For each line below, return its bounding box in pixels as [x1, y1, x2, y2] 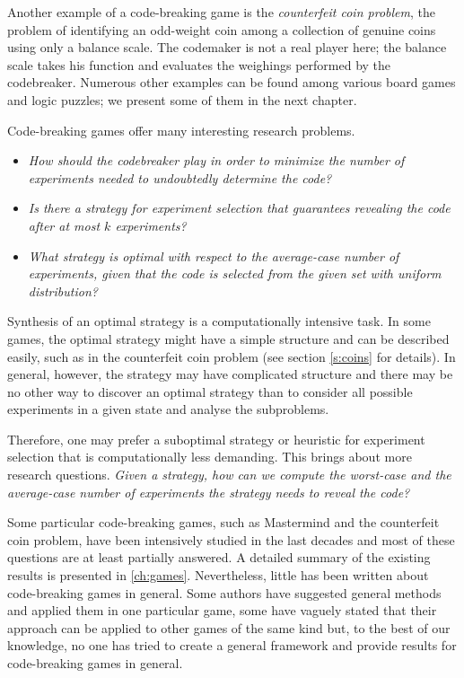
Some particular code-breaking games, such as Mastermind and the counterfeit [7, 513, 440, 532]
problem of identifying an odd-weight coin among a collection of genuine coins [7, 20, 436, 39]
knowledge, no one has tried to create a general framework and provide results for [7, 636, 457, 655]
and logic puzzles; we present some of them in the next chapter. [7, 90, 357, 109]
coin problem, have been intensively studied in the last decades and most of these [7, 530, 455, 549]
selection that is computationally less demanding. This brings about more [7, 447, 412, 466]
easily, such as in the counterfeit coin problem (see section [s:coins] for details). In [7, 347, 456, 365]
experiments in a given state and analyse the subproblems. [7, 400, 329, 418]
